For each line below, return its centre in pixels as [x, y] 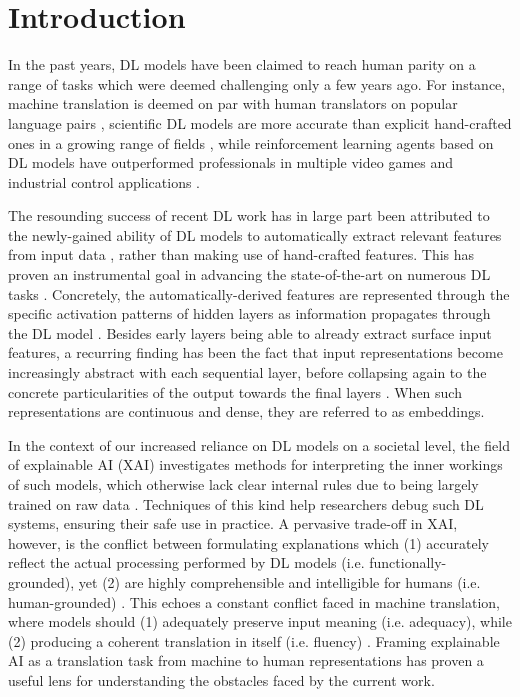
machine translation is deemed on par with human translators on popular [233, 103]
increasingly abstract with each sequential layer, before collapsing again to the [247, 372]
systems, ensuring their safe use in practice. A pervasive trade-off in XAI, [233, 523]
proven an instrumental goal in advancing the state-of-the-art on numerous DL [249, 274]
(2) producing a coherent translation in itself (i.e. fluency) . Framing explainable [254, 640]
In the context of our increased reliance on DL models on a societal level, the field [259, 444]
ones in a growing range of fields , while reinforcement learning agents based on [251, 142]
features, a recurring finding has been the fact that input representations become [255, 352]
